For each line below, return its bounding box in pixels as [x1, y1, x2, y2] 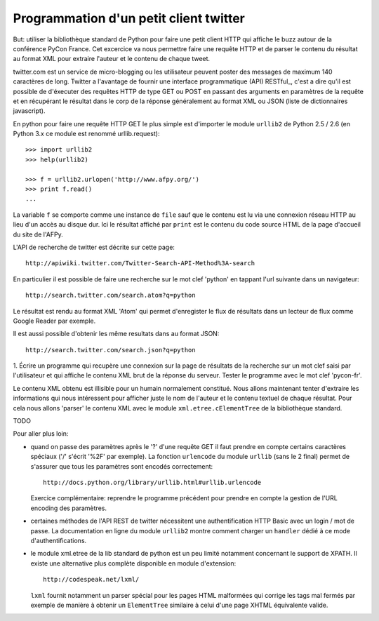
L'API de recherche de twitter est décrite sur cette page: [13, 243, 175, 251]
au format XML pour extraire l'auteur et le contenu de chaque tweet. [13, 55, 211, 63]
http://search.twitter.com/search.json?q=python [25, 346, 196, 354]
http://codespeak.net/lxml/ [43, 575, 140, 584]
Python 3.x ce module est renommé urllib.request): [13, 130, 160, 138]
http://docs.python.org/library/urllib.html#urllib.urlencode [43, 479, 262, 486]
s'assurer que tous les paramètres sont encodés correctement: [30, 462, 213, 470]
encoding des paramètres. [30, 504, 107, 512]
